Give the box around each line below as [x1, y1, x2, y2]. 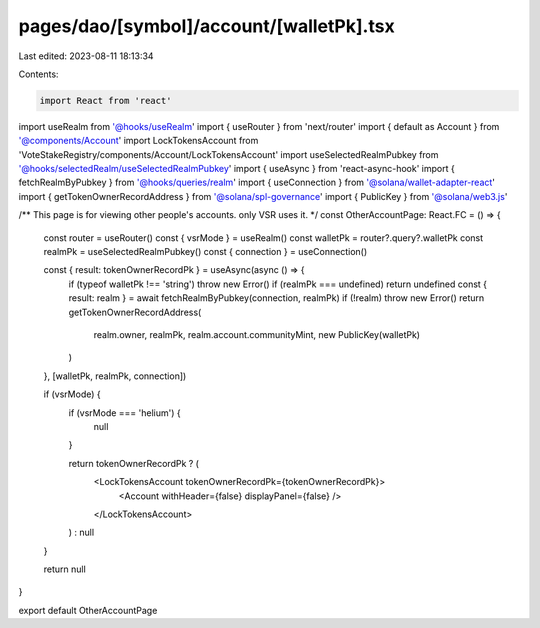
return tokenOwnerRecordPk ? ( [68, 457, 200, 469]
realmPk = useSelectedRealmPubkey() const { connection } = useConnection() [43, 246, 368, 258]
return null [43, 563, 87, 575]
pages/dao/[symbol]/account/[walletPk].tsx [18, 15, 395, 37]
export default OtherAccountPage [18, 604, 158, 616]
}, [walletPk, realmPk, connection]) [43, 370, 187, 382]
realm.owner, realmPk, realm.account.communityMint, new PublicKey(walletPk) [93, 328, 420, 340]
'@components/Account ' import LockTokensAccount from [18, 135, 259, 147]
